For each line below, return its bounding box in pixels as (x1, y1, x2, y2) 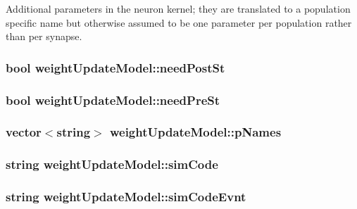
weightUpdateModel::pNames (109, 123, 282, 141)
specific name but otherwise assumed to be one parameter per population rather (6, 15, 352, 30)
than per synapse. (6, 29, 82, 44)
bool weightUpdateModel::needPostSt (6, 58, 225, 76)
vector (6, 123, 42, 141)
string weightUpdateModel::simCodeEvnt (6, 188, 246, 205)
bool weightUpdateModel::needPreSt (6, 91, 220, 108)
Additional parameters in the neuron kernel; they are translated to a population (6, 1, 351, 15)
